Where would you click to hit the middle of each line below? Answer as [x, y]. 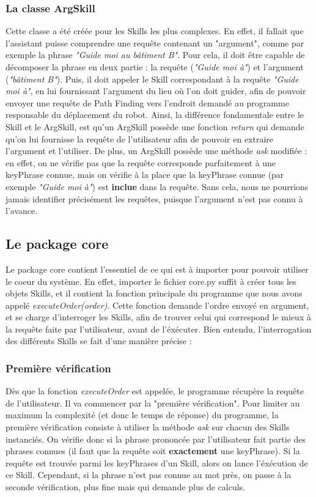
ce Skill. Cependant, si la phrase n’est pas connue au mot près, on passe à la [149, 475]
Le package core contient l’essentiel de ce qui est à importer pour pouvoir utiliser [157, 269]
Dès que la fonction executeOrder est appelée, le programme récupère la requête [155, 391]
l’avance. [22, 211]
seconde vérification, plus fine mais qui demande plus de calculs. [126, 487]
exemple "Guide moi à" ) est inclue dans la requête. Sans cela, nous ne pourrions [157, 186]
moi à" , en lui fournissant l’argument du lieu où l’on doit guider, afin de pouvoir [156, 91]
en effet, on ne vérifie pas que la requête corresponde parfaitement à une [141, 162]
